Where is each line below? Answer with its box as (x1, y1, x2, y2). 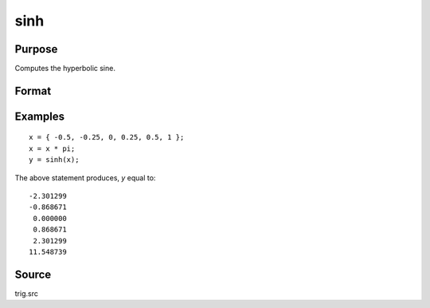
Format (14, 84, 52, 97)
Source (14, 267, 52, 281)
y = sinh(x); (29, 156, 80, 164)
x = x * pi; (29, 144, 76, 153)
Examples (14, 109, 65, 123)
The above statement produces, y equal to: (14, 172, 156, 183)
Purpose (14, 42, 58, 56)
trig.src (14, 288, 39, 298)
